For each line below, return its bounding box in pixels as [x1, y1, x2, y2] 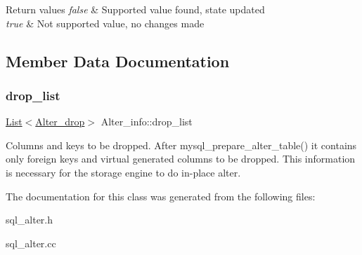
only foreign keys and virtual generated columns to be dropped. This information [6, 151, 356, 166]
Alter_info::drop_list [101, 114, 193, 129]
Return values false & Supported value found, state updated [6, 2, 265, 16]
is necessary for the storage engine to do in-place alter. [6, 165, 241, 179]
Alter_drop [35, 114, 85, 129]
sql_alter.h [6, 212, 53, 227]
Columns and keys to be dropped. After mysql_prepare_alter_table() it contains [6, 137, 357, 152]
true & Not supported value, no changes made [6, 15, 205, 30]
